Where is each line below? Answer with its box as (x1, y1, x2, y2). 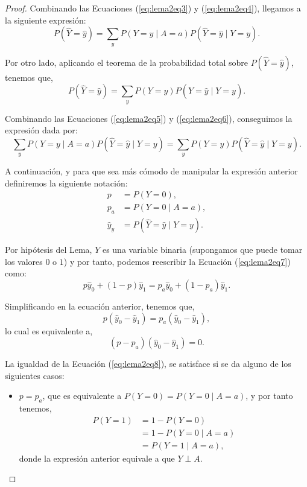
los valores (5, 255, 43, 267)
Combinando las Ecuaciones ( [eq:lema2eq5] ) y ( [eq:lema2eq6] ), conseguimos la (5, 112, 293, 124)
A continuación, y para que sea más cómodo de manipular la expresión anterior (5, 165, 298, 177)
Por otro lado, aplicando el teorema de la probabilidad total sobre (5, 56, 248, 68)
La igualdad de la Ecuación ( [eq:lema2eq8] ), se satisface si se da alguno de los (5, 357, 291, 370)
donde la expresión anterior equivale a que (19, 451, 175, 464)
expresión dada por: (5, 124, 78, 136)
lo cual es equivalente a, (5, 324, 93, 337)
